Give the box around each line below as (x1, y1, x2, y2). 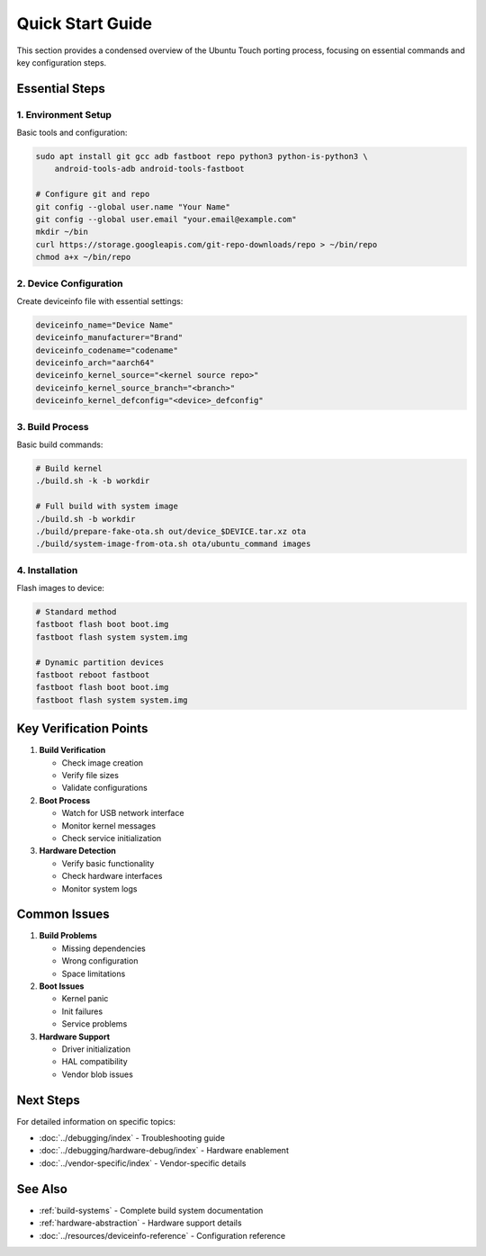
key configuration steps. (16, 57, 107, 67)
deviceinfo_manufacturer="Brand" (35, 333, 184, 343)
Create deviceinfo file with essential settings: (16, 295, 184, 306)
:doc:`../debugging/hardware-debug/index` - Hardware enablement (39, 1145, 290, 1156)
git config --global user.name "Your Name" (35, 202, 231, 211)
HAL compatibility (61, 1056, 128, 1067)
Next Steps (16, 1092, 80, 1108)
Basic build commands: (16, 439, 103, 450)
